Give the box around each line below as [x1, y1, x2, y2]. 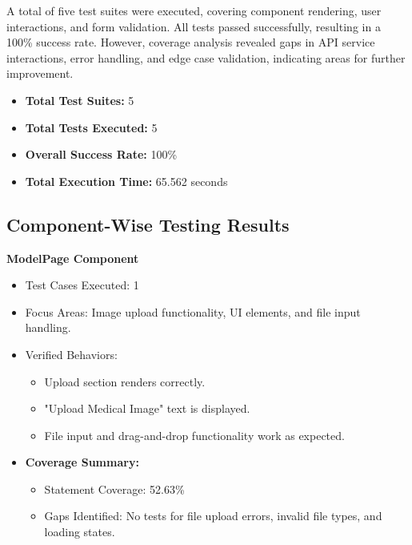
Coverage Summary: [25, 454, 139, 470]
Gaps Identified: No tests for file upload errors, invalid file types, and [44, 507, 382, 524]
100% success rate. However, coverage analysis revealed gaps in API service [6, 34, 375, 50]
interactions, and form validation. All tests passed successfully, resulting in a [6, 18, 381, 34]
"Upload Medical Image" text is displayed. [44, 400, 250, 417]
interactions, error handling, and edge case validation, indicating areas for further [6, 49, 406, 66]
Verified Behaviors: [25, 345, 118, 362]
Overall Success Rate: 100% [25, 146, 178, 163]
